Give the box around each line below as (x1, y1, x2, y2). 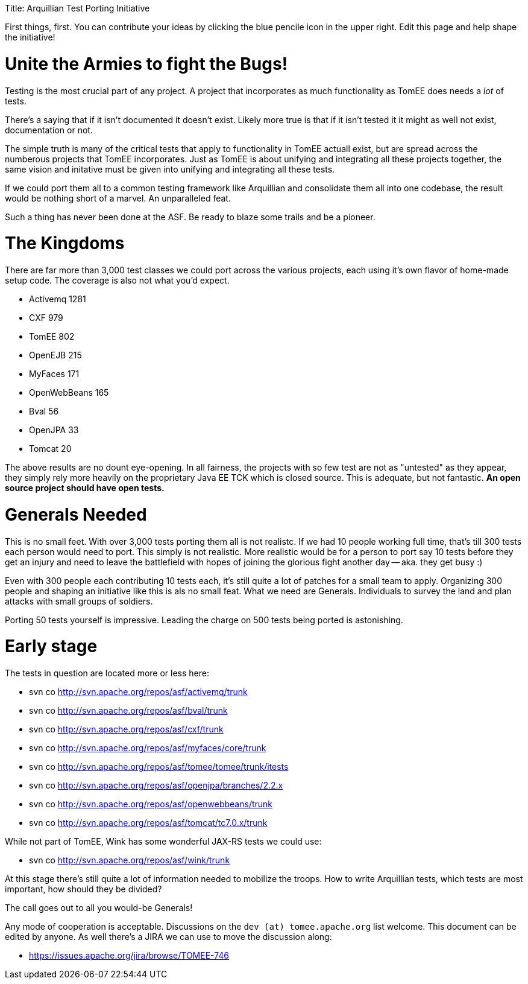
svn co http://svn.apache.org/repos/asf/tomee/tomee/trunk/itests (29, 761, 289, 772)
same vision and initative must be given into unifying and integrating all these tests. (5, 163, 335, 174)
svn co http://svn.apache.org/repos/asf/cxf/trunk (29, 724, 224, 734)
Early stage (5, 636, 98, 657)
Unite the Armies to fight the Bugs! (5, 53, 288, 74)
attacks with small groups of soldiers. (5, 595, 153, 606)
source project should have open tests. (5, 483, 165, 493)
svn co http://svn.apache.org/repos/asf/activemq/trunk (29, 687, 248, 697)
